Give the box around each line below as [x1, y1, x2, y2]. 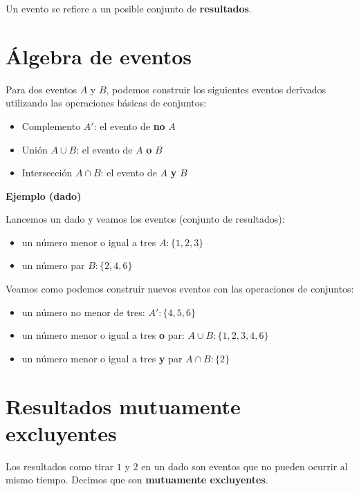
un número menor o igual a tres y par [21, 351, 183, 365]
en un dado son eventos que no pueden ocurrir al [141, 458, 348, 473]
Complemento [21, 118, 81, 133]
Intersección [21, 165, 73, 180]
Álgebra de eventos [6, 41, 192, 70]
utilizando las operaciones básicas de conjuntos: [6, 95, 207, 110]
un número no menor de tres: [21, 304, 145, 319]
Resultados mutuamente [6, 391, 241, 420]
